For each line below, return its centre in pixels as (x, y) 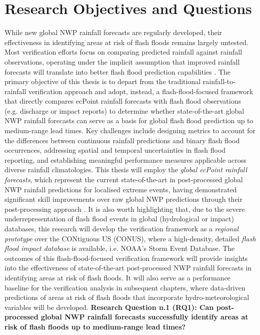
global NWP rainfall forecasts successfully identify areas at (145, 317)
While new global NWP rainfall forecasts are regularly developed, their (113, 32)
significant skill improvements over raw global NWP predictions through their (123, 199)
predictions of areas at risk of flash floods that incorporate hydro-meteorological (127, 297)
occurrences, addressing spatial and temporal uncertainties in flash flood (115, 150)
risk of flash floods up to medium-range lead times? (95, 326)
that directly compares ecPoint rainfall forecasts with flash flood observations (123, 101)
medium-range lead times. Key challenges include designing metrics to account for (130, 130)
